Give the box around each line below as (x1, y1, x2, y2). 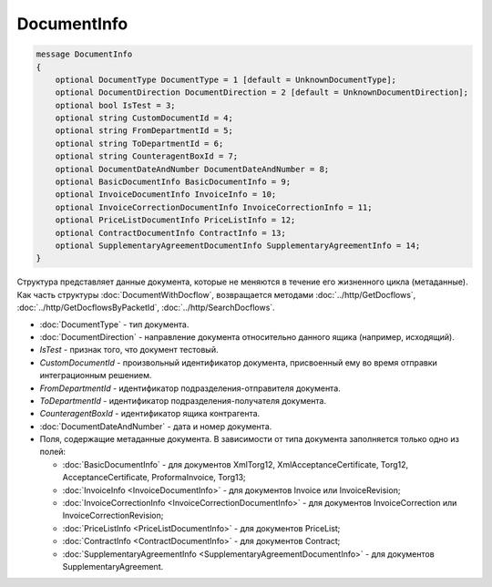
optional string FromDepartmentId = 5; (55, 126, 234, 136)
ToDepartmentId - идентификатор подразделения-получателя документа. (39, 395, 327, 406)
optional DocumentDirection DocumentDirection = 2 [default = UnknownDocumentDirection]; (55, 88, 469, 98)
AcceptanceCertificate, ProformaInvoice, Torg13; (62, 472, 246, 483)
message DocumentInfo (36, 49, 133, 59)
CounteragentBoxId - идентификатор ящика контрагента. (39, 408, 261, 419)
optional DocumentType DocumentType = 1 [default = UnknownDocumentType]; (55, 74, 396, 85)
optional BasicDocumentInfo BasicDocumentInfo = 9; (55, 177, 292, 187)
